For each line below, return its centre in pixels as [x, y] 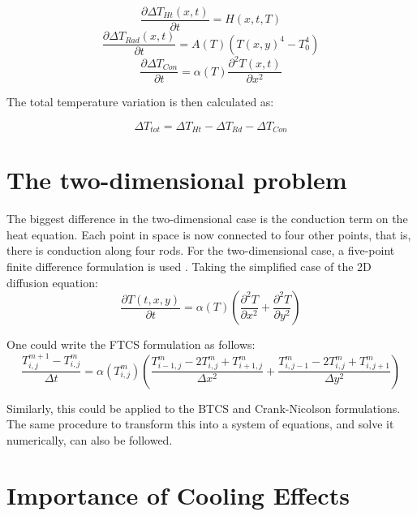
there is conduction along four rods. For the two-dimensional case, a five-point [201, 250]
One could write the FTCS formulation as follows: [131, 344]
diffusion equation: [52, 282]
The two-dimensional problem [177, 180]
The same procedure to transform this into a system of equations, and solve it [200, 424]
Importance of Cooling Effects [178, 495]
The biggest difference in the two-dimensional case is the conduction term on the [207, 219]
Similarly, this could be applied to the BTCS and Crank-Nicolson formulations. [204, 408]
